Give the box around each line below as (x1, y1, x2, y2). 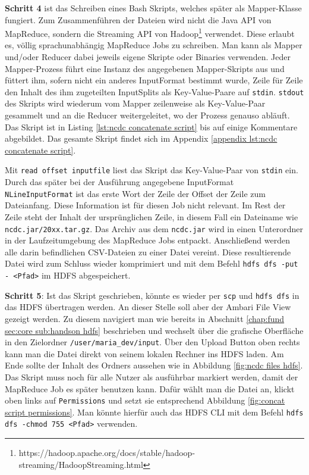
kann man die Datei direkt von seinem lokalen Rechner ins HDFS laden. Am (5, 347, 284, 360)
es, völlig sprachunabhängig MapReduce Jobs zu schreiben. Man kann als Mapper (5, 39, 302, 51)
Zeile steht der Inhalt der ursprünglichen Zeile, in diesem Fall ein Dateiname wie (5, 210, 298, 223)
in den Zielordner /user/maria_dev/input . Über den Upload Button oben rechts (5, 336, 300, 348)
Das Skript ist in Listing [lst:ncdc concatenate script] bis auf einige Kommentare (5, 120, 298, 133)
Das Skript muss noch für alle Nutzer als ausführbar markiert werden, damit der (5, 370, 298, 383)
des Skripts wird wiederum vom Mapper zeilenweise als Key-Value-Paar (5, 97, 266, 110)
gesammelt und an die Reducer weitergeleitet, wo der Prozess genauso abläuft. (5, 109, 290, 121)
